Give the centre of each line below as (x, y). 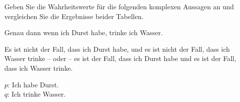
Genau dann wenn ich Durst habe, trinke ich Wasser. (84, 32)
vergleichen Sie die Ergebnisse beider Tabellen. (74, 16)
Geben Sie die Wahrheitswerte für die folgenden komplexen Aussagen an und (119, 6)
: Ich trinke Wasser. (37, 94)
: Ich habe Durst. (33, 84)
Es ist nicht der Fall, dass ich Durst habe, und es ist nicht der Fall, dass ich (117, 49)
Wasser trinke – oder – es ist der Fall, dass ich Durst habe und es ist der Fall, (120, 58)
